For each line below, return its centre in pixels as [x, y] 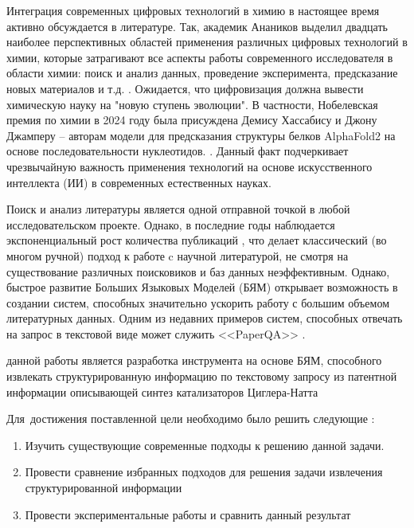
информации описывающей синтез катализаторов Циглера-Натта [162, 391]
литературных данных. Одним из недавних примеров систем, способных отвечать [205, 318]
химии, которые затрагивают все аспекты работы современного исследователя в [200, 57]
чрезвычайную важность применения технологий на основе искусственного [189, 166]
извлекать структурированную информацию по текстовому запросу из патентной [202, 376]
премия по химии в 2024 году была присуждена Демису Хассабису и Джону [192, 120]
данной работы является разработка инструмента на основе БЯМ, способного [194, 360]
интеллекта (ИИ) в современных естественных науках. [139, 182]
